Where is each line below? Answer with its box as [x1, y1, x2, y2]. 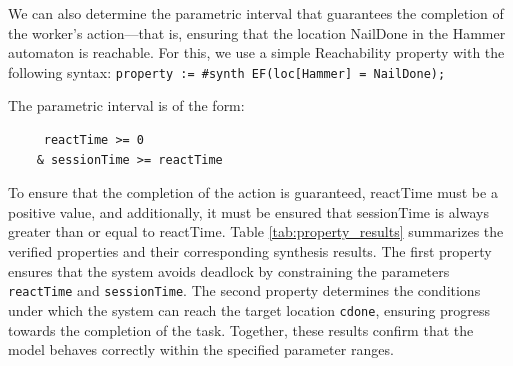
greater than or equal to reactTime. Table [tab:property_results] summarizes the [8, 221, 504, 242]
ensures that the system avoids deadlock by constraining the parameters [8, 260, 450, 281]
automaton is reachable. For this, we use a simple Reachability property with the [8, 42, 505, 63]
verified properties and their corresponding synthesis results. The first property [8, 241, 492, 261]
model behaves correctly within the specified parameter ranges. [8, 339, 394, 360]
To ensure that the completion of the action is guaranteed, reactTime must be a [8, 182, 498, 203]
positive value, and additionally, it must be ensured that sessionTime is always [8, 201, 489, 222]
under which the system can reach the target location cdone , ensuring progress [8, 299, 491, 320]
